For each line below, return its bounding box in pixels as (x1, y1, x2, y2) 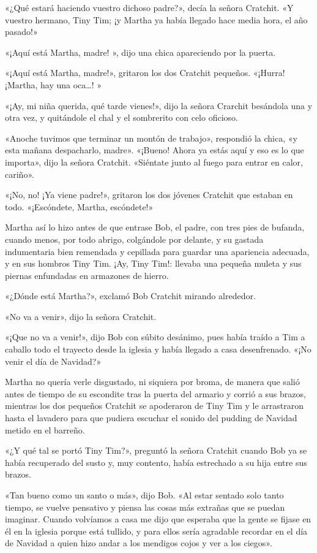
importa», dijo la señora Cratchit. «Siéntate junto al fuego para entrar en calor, (5, 155, 303, 168)
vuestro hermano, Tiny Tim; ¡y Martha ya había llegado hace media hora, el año (5, 13, 308, 26)
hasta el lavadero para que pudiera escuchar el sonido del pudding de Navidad (5, 411, 297, 424)
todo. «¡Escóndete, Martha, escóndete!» (5, 200, 154, 213)
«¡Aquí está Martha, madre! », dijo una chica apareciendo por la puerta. (5, 45, 276, 58)
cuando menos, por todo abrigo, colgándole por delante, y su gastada (5, 232, 264, 245)
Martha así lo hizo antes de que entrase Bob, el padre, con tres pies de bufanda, (5, 221, 305, 234)
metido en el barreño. (5, 423, 85, 436)
